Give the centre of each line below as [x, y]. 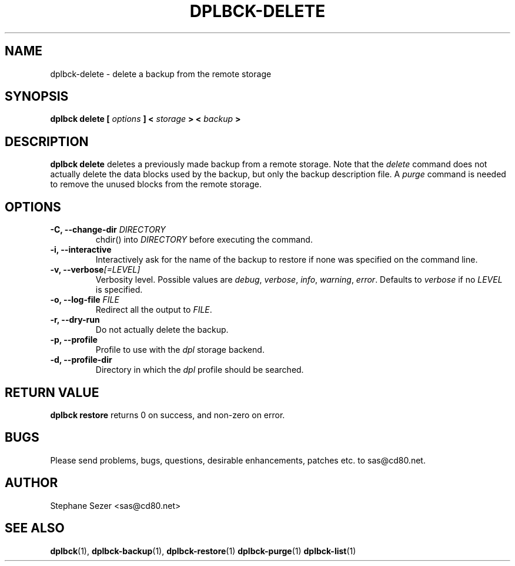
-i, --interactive [81, 250]
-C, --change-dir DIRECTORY [108, 230]
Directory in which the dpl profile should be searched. [200, 370]
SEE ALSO [35, 528]
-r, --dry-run [75, 320]
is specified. [119, 290]
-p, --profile [74, 340]
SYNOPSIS [37, 97]
